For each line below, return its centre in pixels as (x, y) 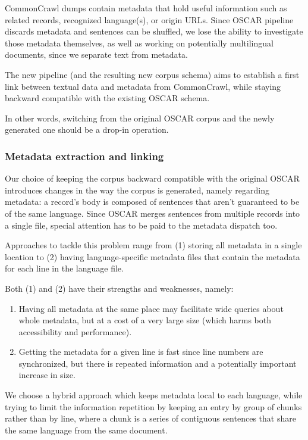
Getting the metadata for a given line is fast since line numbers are (141, 352)
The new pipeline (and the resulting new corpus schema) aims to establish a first (152, 74)
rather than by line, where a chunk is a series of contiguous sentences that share (150, 418)
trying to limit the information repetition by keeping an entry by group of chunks (153, 406)
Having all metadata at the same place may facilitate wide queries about (151, 308)
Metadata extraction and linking (84, 156)
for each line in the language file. (64, 268)
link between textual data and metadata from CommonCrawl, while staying (143, 86)
